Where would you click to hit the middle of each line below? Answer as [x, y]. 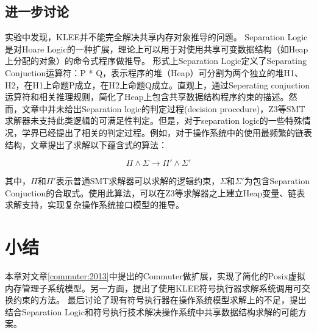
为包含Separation [277, 181]
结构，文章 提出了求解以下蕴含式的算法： [86, 144]
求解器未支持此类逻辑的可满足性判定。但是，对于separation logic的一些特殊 [154, 120]
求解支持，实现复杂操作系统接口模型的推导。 [94, 205]
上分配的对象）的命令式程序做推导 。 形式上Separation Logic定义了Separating [156, 61]
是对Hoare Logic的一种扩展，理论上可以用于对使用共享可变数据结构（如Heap [157, 48]
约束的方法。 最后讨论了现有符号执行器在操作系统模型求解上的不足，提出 [160, 300]
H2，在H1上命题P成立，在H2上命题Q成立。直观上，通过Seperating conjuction [157, 84]
